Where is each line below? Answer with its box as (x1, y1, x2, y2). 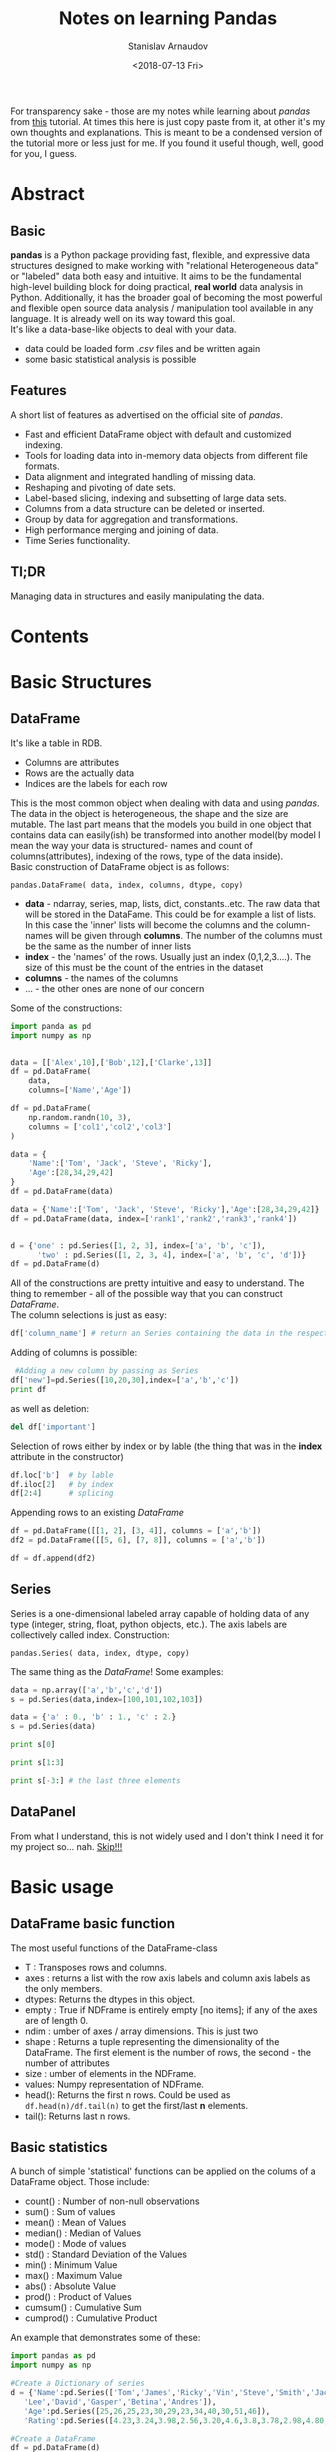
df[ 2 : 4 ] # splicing (10, 1488, 114, 1499)
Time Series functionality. (24, 534, 131, 546)
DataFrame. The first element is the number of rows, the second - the (24, 2046, 312, 2058)
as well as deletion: (10, 1402, 90, 1414)
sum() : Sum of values (24, 2206, 116, 2218)
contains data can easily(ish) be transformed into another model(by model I (10, 828, 322, 841)
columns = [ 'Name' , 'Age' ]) (28, 1085, 132, 1096)
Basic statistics (10, 2139, 108, 2156)
